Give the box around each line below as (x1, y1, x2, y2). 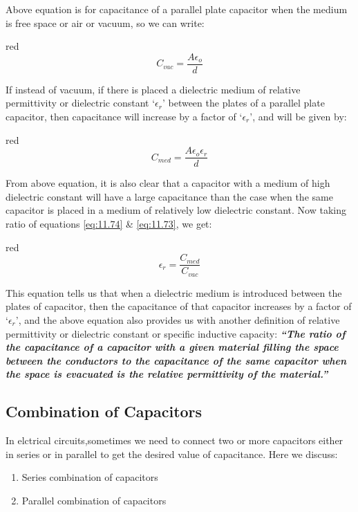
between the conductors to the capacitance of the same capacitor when (6, 353, 347, 367)
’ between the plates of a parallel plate (162, 95, 325, 110)
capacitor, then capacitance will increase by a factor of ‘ (6, 109, 243, 124)
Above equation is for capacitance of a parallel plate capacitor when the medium (6, 2, 348, 16)
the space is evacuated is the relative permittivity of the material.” (6, 367, 328, 381)
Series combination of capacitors (21, 470, 158, 484)
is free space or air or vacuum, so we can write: (6, 15, 205, 30)
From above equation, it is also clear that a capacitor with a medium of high (6, 176, 330, 190)
